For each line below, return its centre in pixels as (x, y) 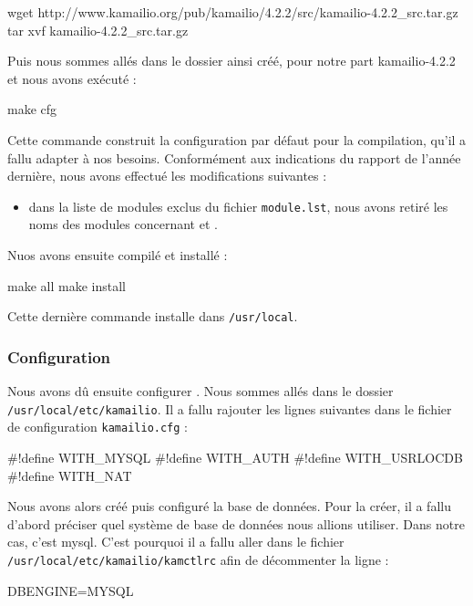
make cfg (32, 109)
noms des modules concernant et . (123, 224)
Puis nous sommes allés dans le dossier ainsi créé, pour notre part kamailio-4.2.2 (231, 61)
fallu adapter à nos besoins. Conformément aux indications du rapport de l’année (234, 157)
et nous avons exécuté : (72, 78)
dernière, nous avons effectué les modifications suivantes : (167, 176)
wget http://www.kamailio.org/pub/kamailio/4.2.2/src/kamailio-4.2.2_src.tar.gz (233, 12)
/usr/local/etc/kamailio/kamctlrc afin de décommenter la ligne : (198, 559)
